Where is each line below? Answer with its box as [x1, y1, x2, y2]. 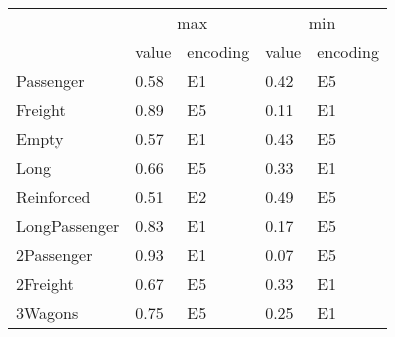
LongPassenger [16, 214, 120, 237]
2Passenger [16, 243, 93, 266]
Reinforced [16, 185, 91, 208]
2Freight [16, 272, 74, 295]
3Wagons [16, 301, 79, 324]
